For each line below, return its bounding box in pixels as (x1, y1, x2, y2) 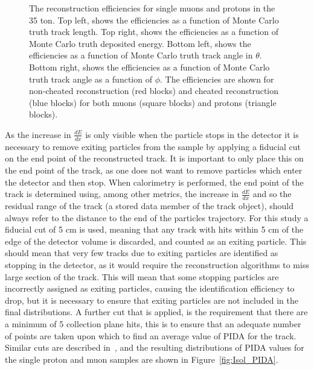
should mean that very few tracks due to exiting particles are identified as (5, 246, 278, 259)
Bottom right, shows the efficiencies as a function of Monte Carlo (29, 60, 270, 73)
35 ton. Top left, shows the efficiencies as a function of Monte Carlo (29, 13, 279, 26)
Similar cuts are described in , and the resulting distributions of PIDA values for (5, 341, 304, 354)
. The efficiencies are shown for (159, 72, 274, 85)
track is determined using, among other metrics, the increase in (5, 187, 239, 200)
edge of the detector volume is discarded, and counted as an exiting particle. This (5, 234, 307, 247)
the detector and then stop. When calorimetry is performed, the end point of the (5, 175, 304, 188)
